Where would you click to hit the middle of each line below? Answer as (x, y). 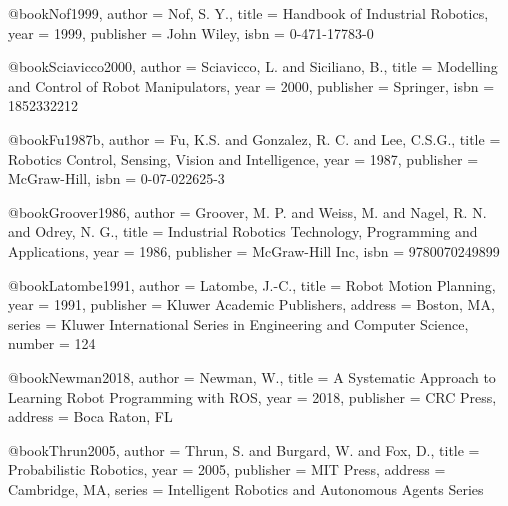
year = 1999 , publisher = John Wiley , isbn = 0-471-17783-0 (191, 32)
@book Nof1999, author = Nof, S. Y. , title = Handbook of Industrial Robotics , (248, 13)
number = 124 (52, 343)
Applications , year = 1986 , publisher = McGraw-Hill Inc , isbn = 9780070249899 (254, 250)
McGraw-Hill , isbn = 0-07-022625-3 (116, 178)
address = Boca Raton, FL (90, 416)
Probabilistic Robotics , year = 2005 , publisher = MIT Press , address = (227, 469)
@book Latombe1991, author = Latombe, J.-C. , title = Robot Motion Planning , (252, 284)
